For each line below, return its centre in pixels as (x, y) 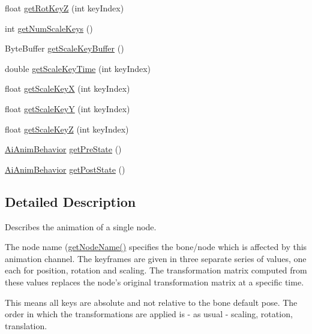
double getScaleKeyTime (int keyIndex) (78, 68)
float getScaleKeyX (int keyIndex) (67, 88)
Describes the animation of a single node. (81, 226)
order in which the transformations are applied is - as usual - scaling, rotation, (149, 314)
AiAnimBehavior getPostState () (65, 169)
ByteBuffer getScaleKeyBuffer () (64, 48)
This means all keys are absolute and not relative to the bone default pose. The (151, 302)
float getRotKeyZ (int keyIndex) (64, 8)
